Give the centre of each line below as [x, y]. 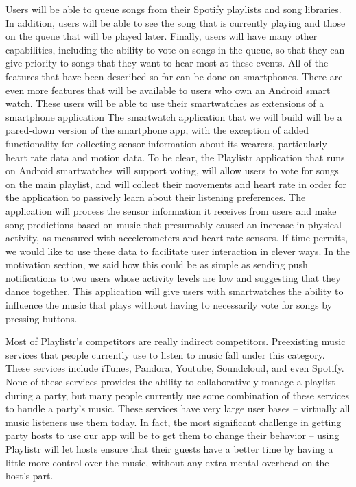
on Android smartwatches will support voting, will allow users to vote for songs [172, 170]
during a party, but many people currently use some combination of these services [178, 395]
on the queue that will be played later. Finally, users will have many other [162, 36]
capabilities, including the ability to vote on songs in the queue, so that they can [175, 49]
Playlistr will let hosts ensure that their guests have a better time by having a [169, 449]
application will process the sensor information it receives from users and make [171, 210]
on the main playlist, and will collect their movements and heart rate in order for [176, 183]
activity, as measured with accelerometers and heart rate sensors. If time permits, [177, 238]
